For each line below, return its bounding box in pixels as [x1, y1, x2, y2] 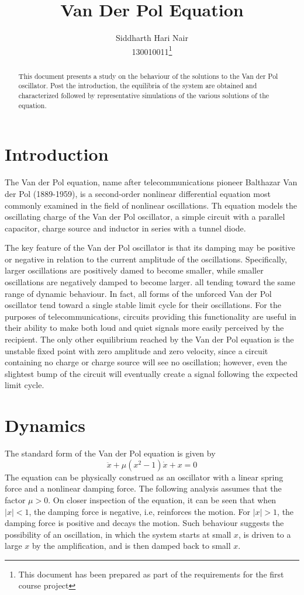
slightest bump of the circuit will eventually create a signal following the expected [5, 367, 298, 379]
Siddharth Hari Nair [116, 32, 188, 44]
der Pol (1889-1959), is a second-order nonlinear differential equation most [5, 187, 271, 199]
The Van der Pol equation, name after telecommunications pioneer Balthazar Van [5, 176, 298, 188]
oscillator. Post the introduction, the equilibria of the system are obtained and [18, 81, 257, 91]
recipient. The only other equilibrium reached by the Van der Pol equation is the [5, 333, 294, 345]
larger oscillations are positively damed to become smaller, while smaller [5, 264, 264, 276]
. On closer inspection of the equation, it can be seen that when [48, 493, 277, 506]
